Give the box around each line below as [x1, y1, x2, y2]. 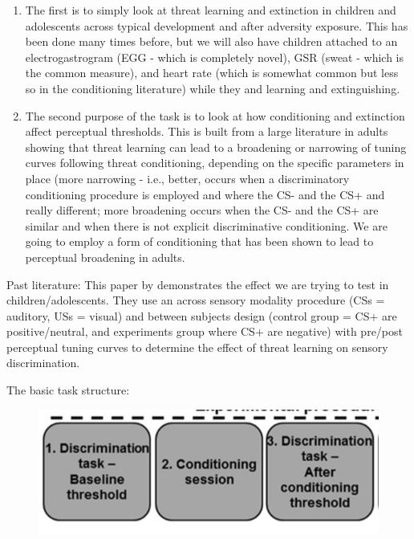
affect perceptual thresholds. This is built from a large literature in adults [25, 123, 388, 140]
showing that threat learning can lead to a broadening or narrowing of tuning [25, 138, 407, 155]
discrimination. [6, 354, 80, 371]
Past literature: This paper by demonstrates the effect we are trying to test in [6, 276, 389, 292]
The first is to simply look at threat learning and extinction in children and [25, 2, 396, 18]
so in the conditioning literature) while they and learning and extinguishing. [25, 80, 400, 96]
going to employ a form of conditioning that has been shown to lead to [25, 233, 374, 250]
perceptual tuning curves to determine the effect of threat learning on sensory [6, 338, 388, 355]
